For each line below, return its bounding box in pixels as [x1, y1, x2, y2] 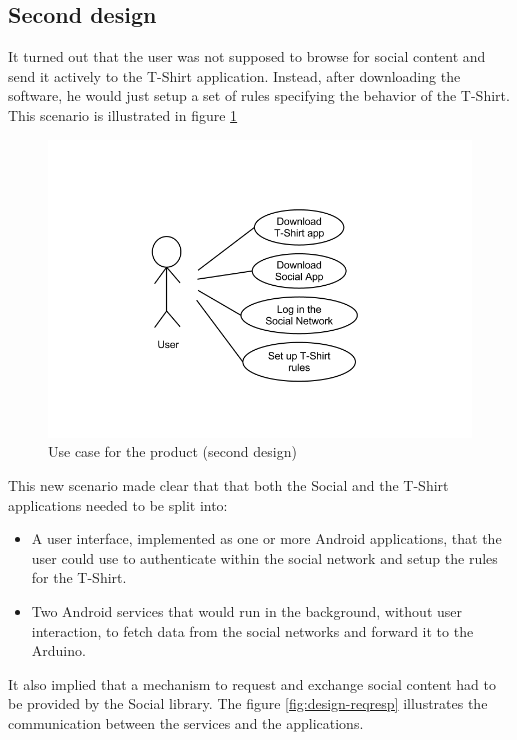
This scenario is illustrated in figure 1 [8, 104, 238, 125]
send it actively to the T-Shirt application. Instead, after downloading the [8, 65, 461, 86]
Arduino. [31, 640, 86, 661]
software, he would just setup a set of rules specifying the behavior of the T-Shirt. [8, 85, 510, 106]
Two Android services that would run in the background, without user [31, 600, 462, 621]
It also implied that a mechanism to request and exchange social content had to [8, 673, 496, 694]
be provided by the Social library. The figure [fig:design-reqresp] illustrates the [8, 693, 488, 714]
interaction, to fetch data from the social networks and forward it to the [31, 620, 474, 641]
